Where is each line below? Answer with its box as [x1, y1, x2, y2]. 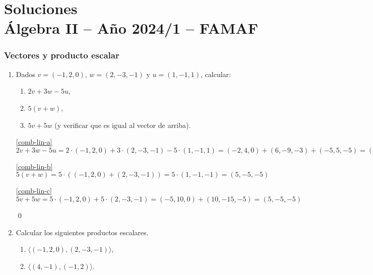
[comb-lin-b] [16, 161, 53, 171]
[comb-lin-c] [16, 185, 52, 196]
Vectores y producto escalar [4, 49, 119, 61]
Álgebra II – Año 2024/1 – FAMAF [4, 18, 258, 38]
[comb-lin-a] [16, 136, 52, 147]
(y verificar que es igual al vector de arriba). [54, 119, 191, 130]
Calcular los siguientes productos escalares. [16, 227, 149, 237]
